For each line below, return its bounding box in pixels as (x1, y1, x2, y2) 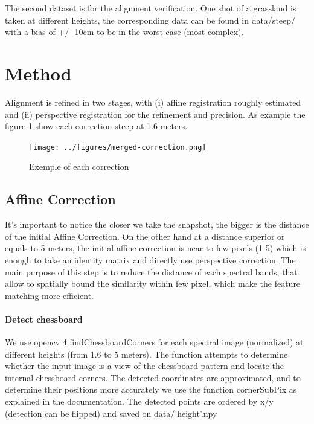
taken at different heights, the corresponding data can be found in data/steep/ (5, 13, 296, 26)
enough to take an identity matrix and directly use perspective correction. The (5, 253, 296, 266)
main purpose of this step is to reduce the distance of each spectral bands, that (5, 265, 298, 278)
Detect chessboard (5, 312, 83, 325)
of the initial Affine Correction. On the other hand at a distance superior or (5, 230, 285, 242)
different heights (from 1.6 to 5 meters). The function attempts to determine (5, 347, 288, 360)
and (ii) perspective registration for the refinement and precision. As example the (5, 108, 306, 120)
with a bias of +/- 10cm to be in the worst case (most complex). (5, 25, 244, 38)
